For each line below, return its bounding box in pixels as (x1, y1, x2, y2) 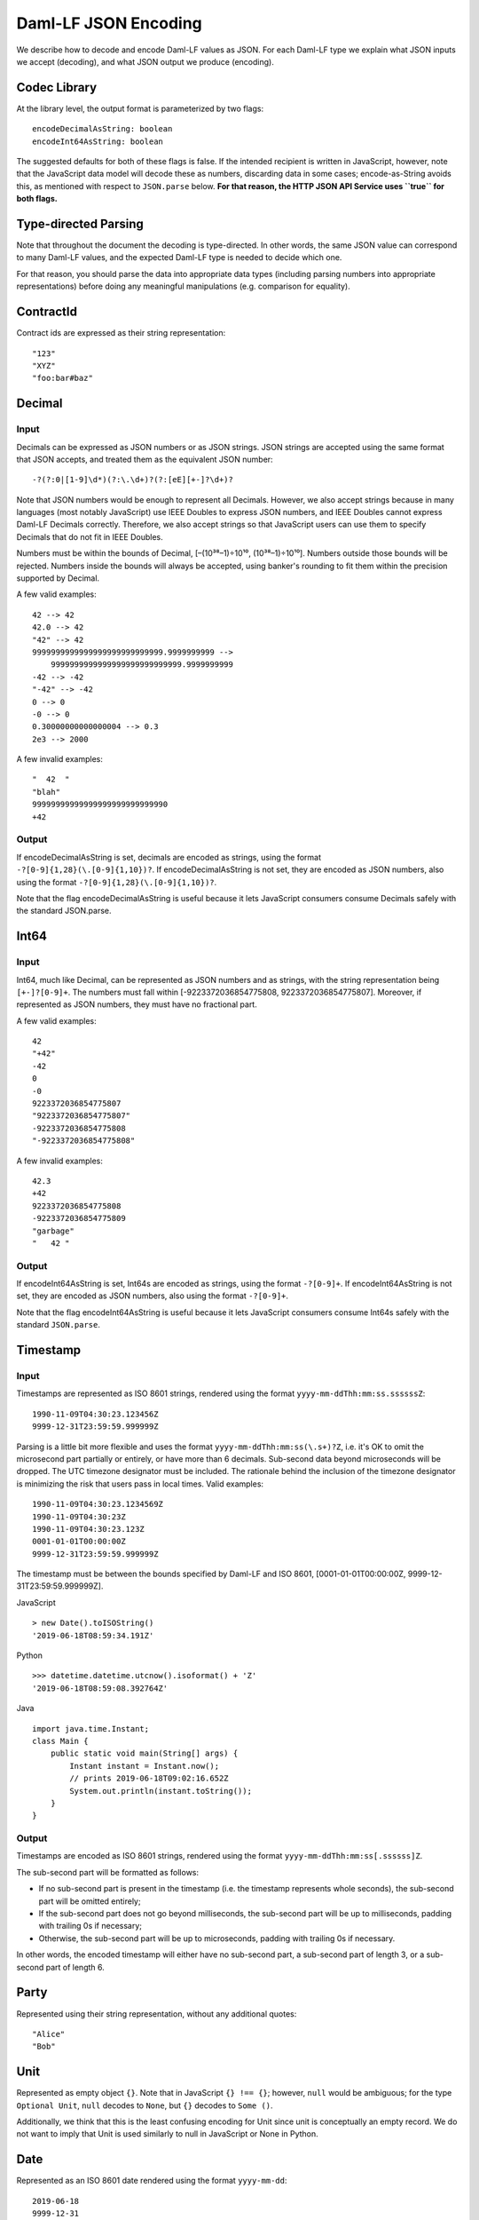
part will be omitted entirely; (38, 1896, 141, 1907)
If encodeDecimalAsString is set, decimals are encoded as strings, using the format (16, 852, 322, 862)
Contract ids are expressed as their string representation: (16, 328, 226, 338)
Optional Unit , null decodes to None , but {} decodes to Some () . (16, 2100, 274, 2111)
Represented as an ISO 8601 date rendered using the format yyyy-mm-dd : (16, 2176, 287, 2186)
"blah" (32, 787, 61, 797)
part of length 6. (45, 1962, 106, 1972)
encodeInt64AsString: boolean (32, 136, 164, 147)
